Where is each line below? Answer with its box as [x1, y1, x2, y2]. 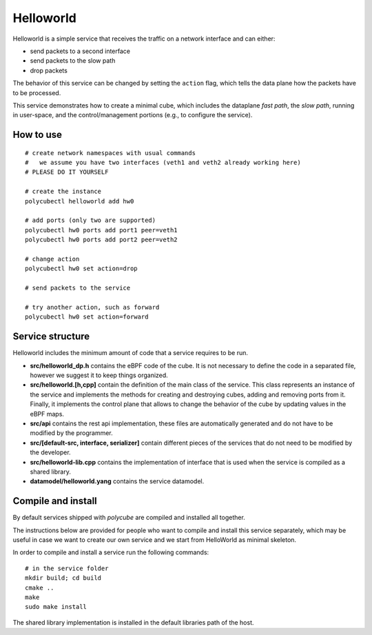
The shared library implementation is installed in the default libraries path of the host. [12, 618, 254, 627]
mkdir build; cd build [25, 574, 102, 582]
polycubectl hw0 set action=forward [25, 313, 149, 321]
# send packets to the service [25, 284, 131, 292]
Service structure [12, 331, 90, 343]
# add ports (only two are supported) [25, 216, 156, 224]
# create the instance [25, 188, 102, 196]
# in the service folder [25, 564, 109, 572]
